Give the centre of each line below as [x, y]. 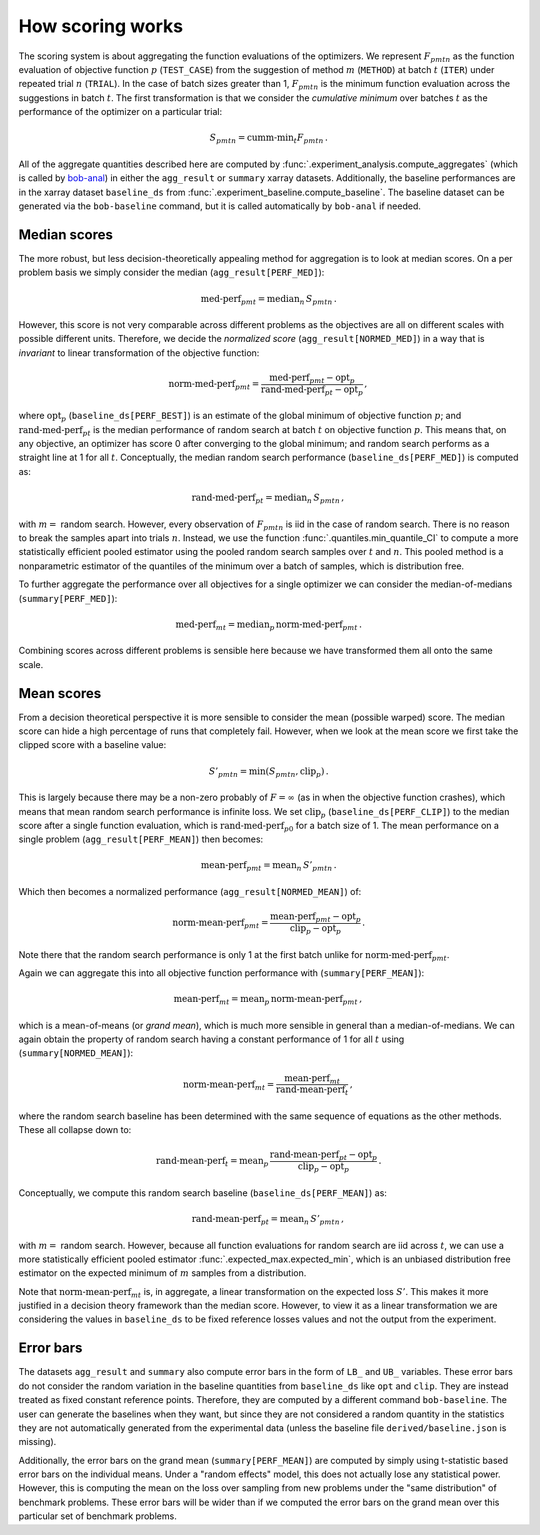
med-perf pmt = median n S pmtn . [268, 300]
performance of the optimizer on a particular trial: [120, 112]
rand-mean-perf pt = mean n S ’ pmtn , [268, 1220]
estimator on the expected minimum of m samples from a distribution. [162, 1273]
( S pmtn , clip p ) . [297, 772]
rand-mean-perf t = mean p [212, 1162]
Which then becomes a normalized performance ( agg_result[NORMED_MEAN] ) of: [190, 892]
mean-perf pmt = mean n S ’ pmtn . [268, 867]
